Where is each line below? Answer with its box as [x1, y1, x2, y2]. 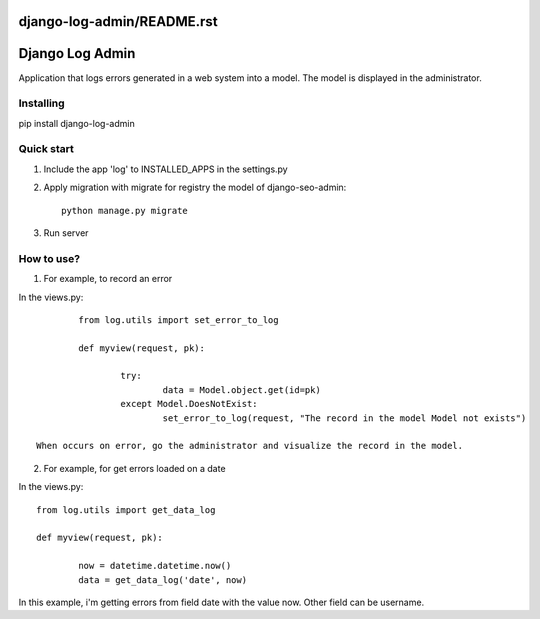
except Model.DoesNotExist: [120, 398, 259, 410]
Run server [43, 226, 89, 239]
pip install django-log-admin [18, 117, 135, 129]
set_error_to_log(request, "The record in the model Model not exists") [162, 412, 527, 424]
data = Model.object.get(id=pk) [162, 384, 322, 395]
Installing [18, 96, 65, 110]
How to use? [18, 251, 80, 265]
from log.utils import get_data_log [36, 504, 216, 515]
